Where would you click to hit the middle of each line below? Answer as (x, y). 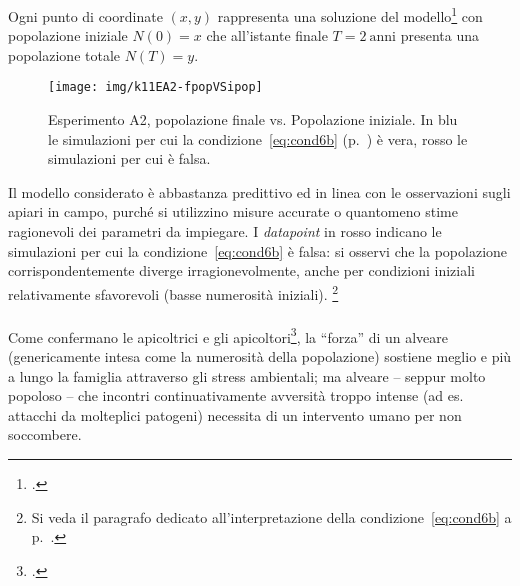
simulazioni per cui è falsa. (129, 158)
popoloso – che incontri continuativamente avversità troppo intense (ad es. (236, 395)
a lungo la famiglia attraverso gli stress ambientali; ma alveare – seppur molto (247, 375)
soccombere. (45, 434)
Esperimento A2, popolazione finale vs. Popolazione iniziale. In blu (253, 119)
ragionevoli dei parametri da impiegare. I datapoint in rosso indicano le (225, 231)
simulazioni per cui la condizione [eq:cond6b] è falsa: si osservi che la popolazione (258, 250)
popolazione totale (64, 54)
